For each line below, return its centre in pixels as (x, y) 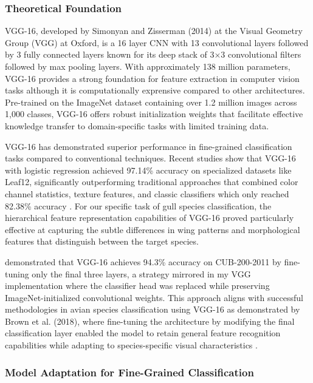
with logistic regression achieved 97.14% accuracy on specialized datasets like (148, 170)
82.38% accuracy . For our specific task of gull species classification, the (138, 205)
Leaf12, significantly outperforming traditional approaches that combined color (152, 182)
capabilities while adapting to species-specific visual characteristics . (131, 345)
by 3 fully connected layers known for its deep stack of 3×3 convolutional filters (153, 54)
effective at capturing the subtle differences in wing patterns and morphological (153, 229)
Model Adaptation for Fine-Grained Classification (129, 372)
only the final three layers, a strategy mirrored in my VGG (141, 273)
